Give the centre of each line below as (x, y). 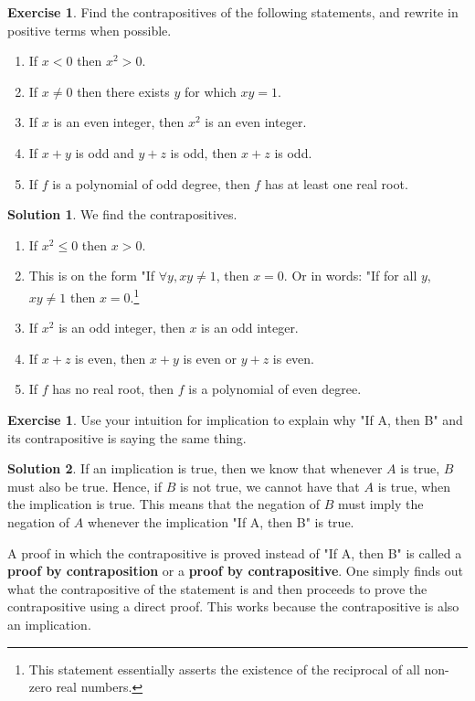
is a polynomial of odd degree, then (151, 183)
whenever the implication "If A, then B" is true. (221, 521)
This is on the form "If (92, 276)
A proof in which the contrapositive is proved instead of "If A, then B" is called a (235, 552)
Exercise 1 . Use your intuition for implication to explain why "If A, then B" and (235, 419)
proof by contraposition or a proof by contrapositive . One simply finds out (235, 571)
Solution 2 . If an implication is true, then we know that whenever (195, 468)
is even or (210, 358)
